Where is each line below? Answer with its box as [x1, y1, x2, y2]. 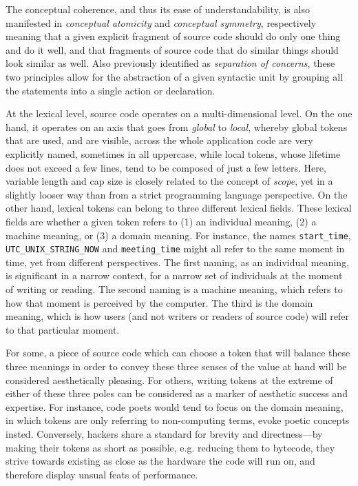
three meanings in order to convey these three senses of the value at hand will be [6, 358, 347, 373]
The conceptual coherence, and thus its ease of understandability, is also [6, 2, 310, 16]
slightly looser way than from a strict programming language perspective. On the [6, 187, 348, 201]
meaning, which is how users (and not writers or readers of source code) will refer [6, 309, 349, 323]
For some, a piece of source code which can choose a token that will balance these [6, 345, 350, 360]
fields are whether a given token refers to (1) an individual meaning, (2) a [6, 214, 317, 228]
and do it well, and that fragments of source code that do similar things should [6, 42, 339, 57]
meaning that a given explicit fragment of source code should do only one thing [6, 29, 341, 43]
